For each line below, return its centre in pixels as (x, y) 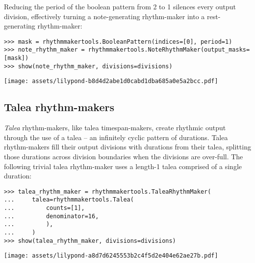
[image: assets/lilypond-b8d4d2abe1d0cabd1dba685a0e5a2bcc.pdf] (111, 81)
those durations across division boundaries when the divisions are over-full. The (124, 157)
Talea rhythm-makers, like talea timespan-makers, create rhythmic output (115, 128)
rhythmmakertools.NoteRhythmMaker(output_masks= (169, 50)
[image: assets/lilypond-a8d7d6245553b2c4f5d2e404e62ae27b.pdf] (111, 256)
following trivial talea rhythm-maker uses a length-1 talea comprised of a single (123, 166)
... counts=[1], (44, 208)
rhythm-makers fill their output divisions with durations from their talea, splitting (127, 147)
